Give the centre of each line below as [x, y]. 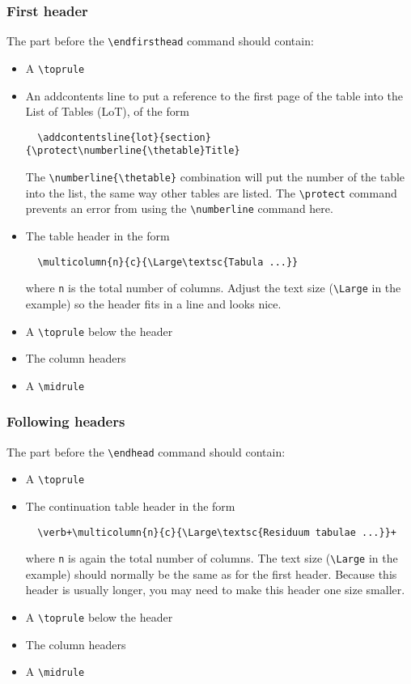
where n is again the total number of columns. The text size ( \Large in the [212, 558]
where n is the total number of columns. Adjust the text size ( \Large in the [213, 288]
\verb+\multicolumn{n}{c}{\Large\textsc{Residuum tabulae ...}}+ [217, 532]
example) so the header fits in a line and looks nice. [153, 303]
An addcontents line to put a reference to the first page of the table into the [214, 95]
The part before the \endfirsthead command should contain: [160, 41]
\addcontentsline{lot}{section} [124, 137]
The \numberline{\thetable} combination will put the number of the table [215, 177]
